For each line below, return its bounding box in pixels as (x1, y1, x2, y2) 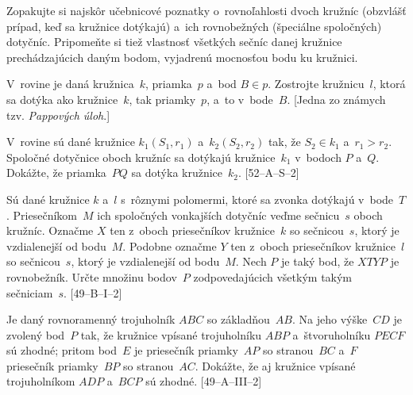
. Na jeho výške (291, 311, 368, 328)
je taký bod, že (281, 253, 354, 270)
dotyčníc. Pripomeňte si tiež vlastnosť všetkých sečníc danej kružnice (6, 33, 342, 50)
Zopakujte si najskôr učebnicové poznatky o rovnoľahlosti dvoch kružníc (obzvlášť (6, 2, 407, 18)
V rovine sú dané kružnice (6, 133, 135, 150)
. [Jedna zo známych (287, 90, 386, 107)
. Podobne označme (122, 237, 217, 254)
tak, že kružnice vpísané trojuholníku (80, 326, 262, 343)
